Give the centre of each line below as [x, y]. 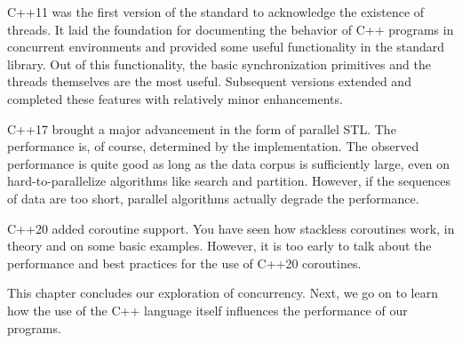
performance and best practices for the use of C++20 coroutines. [184, 263]
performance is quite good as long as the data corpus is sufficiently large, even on [228, 163]
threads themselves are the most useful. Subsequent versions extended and [209, 81]
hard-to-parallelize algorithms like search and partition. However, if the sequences [229, 181]
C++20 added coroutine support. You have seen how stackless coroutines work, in [231, 228]
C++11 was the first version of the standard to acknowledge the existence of [216, 12]
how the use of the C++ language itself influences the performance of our [207, 310]
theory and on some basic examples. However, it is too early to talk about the [219, 246]
